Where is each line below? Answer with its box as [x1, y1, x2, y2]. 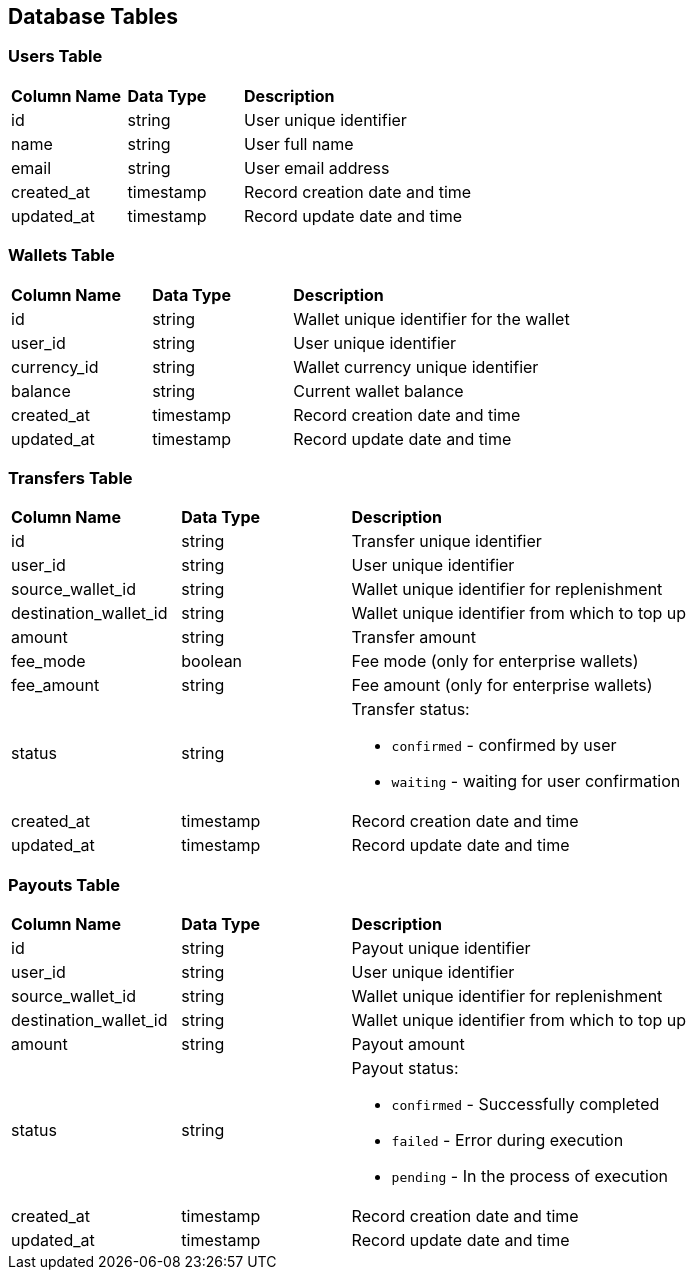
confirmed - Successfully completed [391, 1094, 660, 1115]
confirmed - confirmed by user [391, 735, 617, 756]
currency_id [11, 356, 99, 377]
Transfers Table [8, 467, 133, 488]
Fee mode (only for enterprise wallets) [351, 651, 639, 672]
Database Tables [8, 4, 179, 29]
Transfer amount [351, 627, 476, 648]
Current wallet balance [293, 380, 464, 401]
